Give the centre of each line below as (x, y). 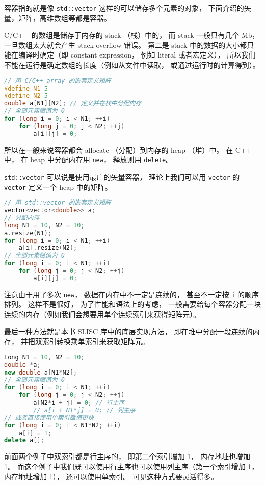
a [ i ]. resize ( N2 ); (48, 248)
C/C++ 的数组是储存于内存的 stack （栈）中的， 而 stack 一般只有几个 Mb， (132, 35)
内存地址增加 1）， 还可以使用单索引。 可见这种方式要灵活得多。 (111, 476)
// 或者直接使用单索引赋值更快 (49, 418)
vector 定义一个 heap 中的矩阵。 (58, 187)
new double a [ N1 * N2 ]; (41, 372)
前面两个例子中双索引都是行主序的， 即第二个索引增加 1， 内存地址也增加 (127, 456)
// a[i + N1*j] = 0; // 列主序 (84, 410)
